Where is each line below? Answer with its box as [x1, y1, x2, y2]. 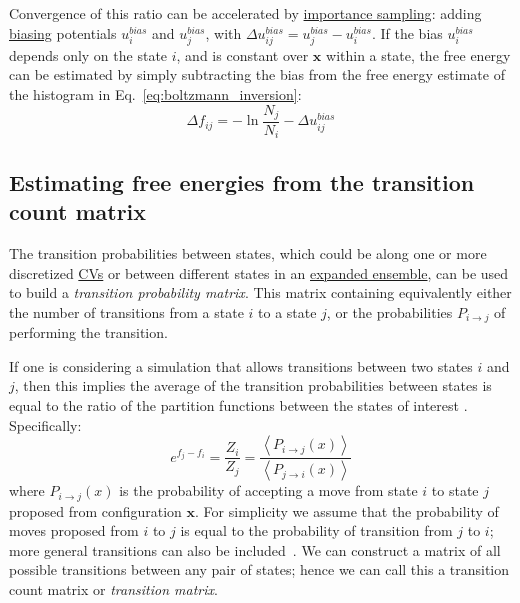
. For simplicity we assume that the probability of [195, 500, 499, 521]
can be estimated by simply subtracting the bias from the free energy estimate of [9, 64, 505, 85]
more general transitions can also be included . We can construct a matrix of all [9, 539, 501, 560]
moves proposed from [9, 520, 139, 541]
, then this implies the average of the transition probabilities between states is [14, 375, 492, 396]
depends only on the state [9, 44, 168, 65]
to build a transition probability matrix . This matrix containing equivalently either [9, 282, 512, 303]
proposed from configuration [9, 500, 182, 521]
